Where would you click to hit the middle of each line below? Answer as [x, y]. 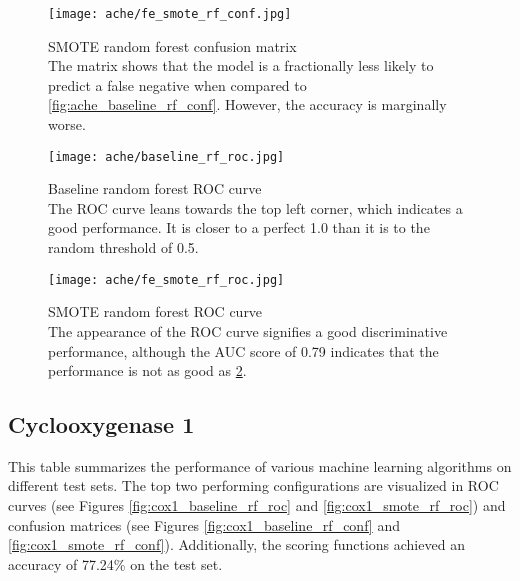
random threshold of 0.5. [123, 247]
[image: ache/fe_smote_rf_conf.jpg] [170, 14]
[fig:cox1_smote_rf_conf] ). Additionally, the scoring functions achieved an [236, 544]
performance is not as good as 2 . [147, 370]
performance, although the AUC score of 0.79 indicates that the [243, 350]
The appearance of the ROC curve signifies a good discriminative [248, 330]
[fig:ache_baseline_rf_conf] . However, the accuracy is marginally [247, 104]
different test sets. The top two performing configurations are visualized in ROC [253, 485]
